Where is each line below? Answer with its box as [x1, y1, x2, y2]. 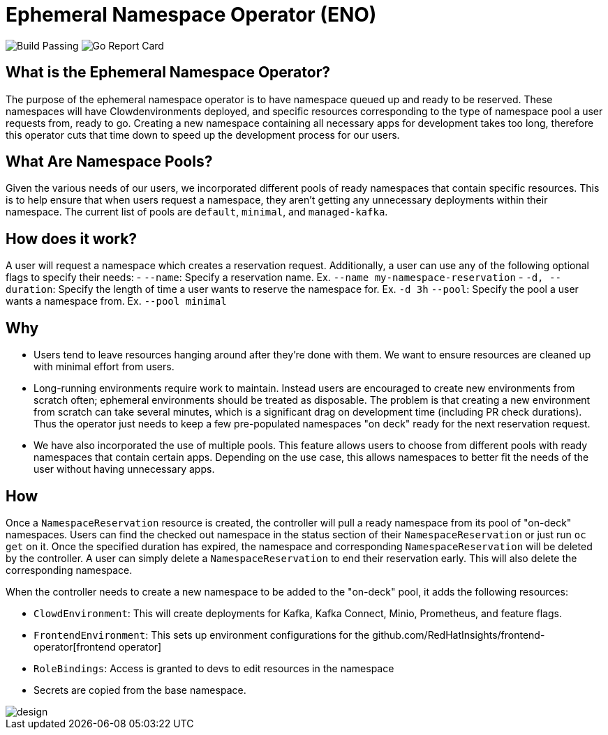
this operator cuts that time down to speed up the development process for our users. [6, 128, 400, 141]
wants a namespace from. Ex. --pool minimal [6, 295, 227, 308]
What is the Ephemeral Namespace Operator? [6, 63, 330, 82]
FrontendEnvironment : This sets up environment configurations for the [34, 628, 370, 641]
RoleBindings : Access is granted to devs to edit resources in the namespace [34, 662, 394, 674]
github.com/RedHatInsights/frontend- [372, 628, 545, 641]
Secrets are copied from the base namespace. [34, 683, 246, 696]
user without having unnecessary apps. [34, 463, 215, 476]
